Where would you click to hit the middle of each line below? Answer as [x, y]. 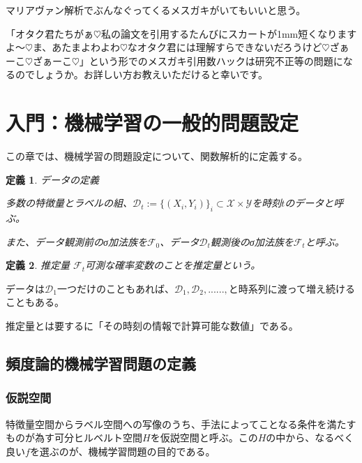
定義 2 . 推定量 [38, 265]
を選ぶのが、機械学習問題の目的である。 [122, 451]
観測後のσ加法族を [252, 241]
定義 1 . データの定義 [52, 179]
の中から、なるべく [310, 438]
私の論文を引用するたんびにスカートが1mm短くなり [219, 33]
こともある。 [35, 302]
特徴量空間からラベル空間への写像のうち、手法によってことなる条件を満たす [181, 424]
